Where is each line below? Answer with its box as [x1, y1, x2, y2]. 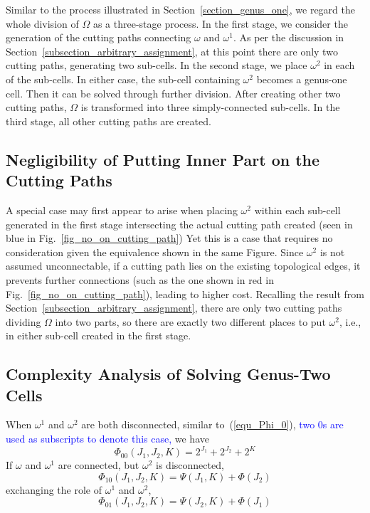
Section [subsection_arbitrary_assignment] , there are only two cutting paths [6, 300, 342, 315]
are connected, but [58, 458, 139, 472]
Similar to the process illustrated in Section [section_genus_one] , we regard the [6, 2, 355, 16]
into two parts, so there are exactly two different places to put [55, 314, 326, 329]
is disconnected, [156, 458, 224, 472]
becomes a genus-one [256, 71, 347, 86]
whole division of [6, 16, 79, 31]
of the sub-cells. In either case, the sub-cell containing [6, 71, 240, 86]
